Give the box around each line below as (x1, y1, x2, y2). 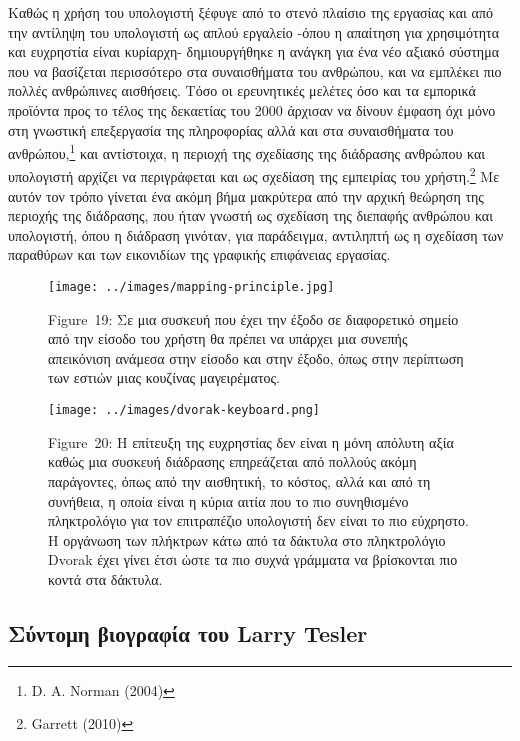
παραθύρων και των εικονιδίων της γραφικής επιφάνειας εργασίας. (8, 244, 391, 265)
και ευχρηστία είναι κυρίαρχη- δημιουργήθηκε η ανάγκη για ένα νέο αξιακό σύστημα (8, 41, 499, 62)
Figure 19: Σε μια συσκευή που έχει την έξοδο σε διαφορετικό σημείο (48, 308, 459, 329)
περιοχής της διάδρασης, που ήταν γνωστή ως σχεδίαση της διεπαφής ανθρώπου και (8, 205, 493, 226)
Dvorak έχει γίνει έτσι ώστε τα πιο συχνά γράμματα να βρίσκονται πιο (48, 549, 458, 570)
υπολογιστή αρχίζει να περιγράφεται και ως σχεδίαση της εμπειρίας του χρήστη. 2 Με (8, 163, 500, 187)
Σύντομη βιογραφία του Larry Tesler (8, 617, 368, 648)
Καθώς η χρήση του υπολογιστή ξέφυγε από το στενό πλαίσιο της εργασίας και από (8, 2, 493, 22)
